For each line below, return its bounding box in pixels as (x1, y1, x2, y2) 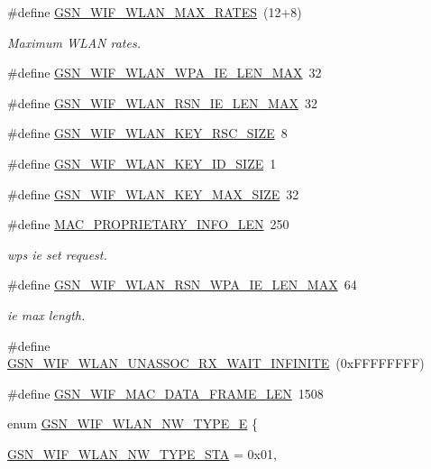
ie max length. (7, 305, 86, 324)
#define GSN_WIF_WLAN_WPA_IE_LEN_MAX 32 (7, 63, 322, 82)
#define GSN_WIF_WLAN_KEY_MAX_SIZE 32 (7, 184, 299, 203)
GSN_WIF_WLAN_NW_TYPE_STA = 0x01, (7, 444, 277, 463)
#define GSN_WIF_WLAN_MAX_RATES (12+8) (7, 3, 302, 21)
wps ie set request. (7, 244, 107, 263)
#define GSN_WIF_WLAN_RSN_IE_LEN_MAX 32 (7, 93, 317, 112)
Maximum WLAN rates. (7, 32, 141, 51)
